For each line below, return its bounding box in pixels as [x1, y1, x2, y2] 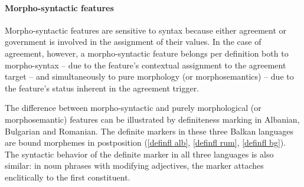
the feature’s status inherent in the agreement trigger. [5, 81, 200, 94]
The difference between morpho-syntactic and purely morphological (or [5, 101, 261, 114]
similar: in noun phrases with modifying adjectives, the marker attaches [5, 159, 264, 172]
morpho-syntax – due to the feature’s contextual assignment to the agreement [5, 58, 286, 71]
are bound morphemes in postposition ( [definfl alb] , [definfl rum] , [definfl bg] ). [5, 136, 286, 149]
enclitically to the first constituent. [5, 170, 130, 183]
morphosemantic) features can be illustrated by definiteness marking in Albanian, [5, 113, 300, 125]
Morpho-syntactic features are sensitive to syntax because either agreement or [5, 24, 287, 36]
